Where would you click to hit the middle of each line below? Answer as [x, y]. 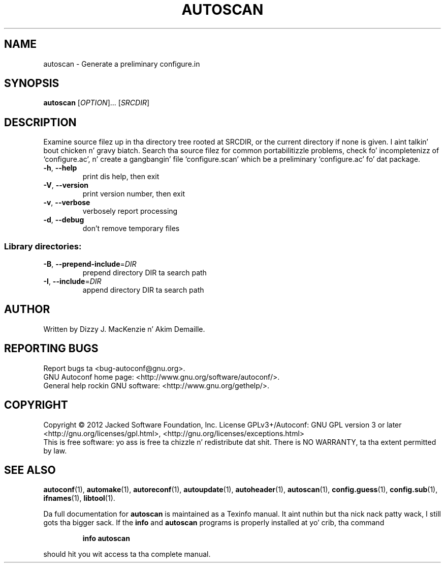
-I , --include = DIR [72, 281]
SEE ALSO [30, 470]
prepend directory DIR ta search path [145, 273]
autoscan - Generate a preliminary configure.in [122, 64]
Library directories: [43, 246]
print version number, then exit [134, 194]
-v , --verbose [67, 203]
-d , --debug [64, 220]
